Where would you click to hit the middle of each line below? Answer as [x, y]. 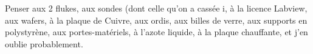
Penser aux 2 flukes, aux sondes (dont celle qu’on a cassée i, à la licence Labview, [156, 8]
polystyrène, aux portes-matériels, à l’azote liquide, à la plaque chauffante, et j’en [156, 32]
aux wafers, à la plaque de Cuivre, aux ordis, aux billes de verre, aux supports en [156, 20]
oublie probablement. [44, 43]
